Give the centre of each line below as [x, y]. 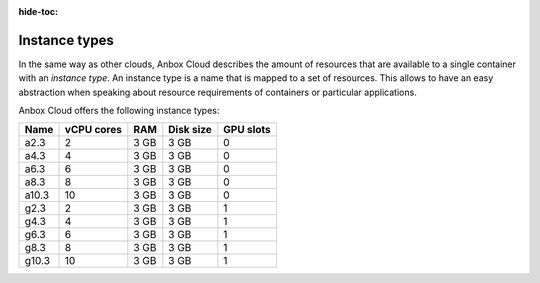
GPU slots [247, 130]
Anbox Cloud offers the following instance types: [119, 111]
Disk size [190, 130]
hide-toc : [38, 11]
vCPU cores [93, 130]
